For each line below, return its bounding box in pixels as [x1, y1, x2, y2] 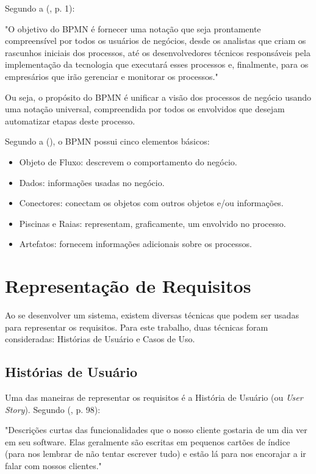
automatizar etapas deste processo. [5, 114, 135, 127]
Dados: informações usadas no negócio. [19, 176, 165, 189]
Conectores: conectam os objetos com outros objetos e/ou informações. [19, 196, 284, 209]
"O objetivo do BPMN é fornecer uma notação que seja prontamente [5, 22, 261, 35]
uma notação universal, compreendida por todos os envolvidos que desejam [5, 102, 285, 115]
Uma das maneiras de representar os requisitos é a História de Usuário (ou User [5, 391, 303, 404]
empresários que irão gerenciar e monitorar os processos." [5, 70, 218, 82]
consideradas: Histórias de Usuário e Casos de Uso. [5, 332, 195, 345]
